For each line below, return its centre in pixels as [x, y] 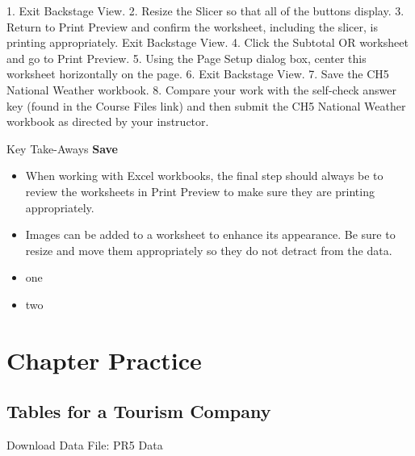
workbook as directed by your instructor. [108, 121]
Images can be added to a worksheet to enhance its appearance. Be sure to [210, 234]
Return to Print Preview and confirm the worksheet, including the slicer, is [192, 26]
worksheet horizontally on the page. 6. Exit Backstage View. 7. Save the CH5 [198, 74]
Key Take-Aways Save [62, 148]
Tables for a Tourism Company [139, 411]
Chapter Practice [104, 360]
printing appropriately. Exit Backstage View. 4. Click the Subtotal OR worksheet [207, 42]
